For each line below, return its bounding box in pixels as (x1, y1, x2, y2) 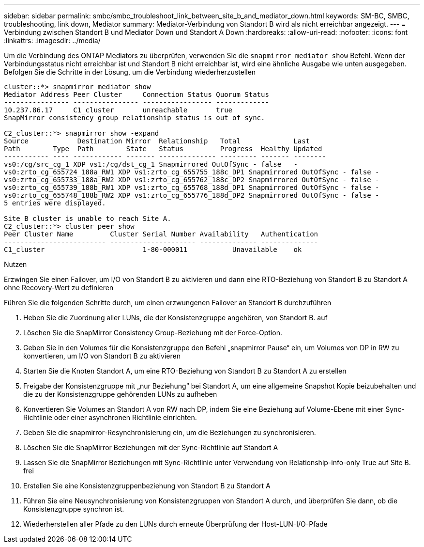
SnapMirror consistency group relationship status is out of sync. (4, 114, 265, 122)
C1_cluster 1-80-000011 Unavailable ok (4, 246, 302, 253)
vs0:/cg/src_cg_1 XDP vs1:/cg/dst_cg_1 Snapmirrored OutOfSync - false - (4, 160, 298, 168)
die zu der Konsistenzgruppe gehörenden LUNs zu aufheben (23, 390, 217, 398)
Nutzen (4, 260, 27, 268)
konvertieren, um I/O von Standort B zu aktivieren (23, 352, 181, 360)
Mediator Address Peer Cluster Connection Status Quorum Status (4, 91, 269, 98)
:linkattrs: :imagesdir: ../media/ (4, 36, 101, 45)
